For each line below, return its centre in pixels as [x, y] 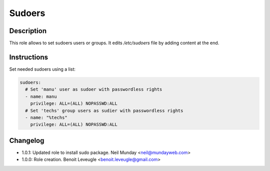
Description [28, 31]
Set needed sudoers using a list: [42, 69]
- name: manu [41, 96]
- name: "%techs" [46, 117]
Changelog [27, 140]
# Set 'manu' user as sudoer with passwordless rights [94, 90]
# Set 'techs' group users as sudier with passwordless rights [104, 111]
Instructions [29, 57]
